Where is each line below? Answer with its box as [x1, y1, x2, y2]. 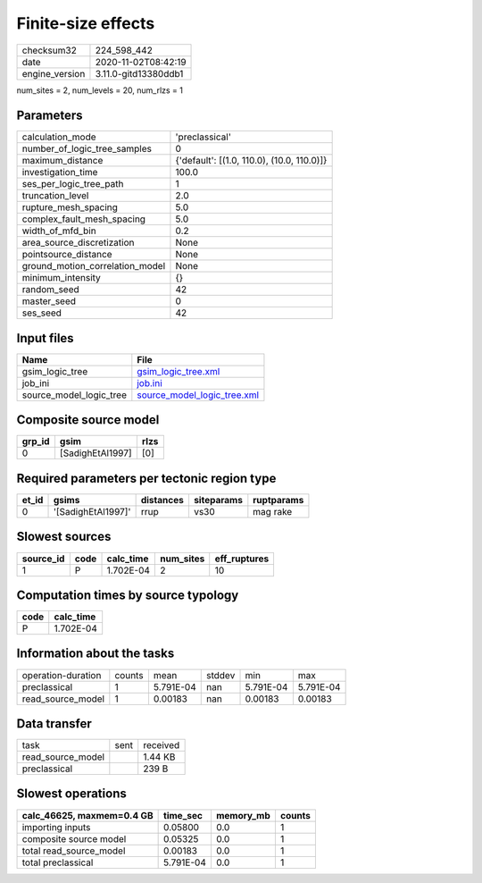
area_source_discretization [21, 237, 135, 249]
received [143, 739, 180, 752]
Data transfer [16, 716, 93, 731]
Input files [16, 331, 75, 346]
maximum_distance [21, 155, 104, 167]
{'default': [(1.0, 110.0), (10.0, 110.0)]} [175, 155, 328, 167]
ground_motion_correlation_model [21, 260, 166, 273]
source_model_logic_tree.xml [137, 389, 259, 401]
